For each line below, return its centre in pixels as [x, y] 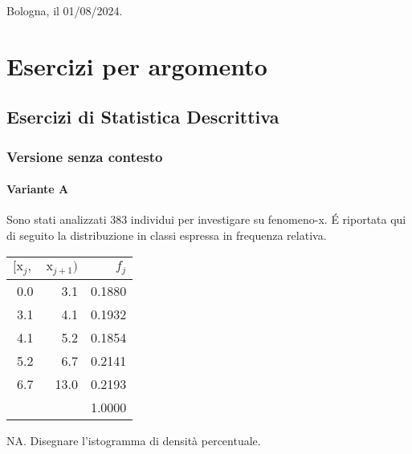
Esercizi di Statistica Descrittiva [143, 117]
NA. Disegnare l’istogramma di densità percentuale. [134, 440]
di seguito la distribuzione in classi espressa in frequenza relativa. [167, 235]
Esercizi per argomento [137, 65]
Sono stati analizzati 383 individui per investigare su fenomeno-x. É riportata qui [206, 219]
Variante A [38, 189]
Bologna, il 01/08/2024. [65, 10]
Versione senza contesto [85, 156]
